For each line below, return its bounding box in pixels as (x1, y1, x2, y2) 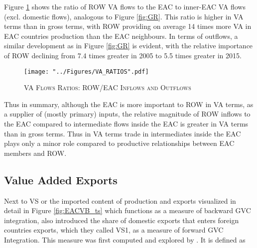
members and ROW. (4, 147, 67, 158)
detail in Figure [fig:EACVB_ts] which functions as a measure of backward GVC (4, 205, 251, 216)
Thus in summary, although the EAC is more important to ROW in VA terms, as (4, 99, 254, 109)
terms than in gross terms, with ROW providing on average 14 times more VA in (4, 21, 252, 31)
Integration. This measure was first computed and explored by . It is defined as (4, 234, 246, 245)
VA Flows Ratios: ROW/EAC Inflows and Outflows (24, 82, 191, 93)
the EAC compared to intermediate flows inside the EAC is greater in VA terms (4, 119, 249, 128)
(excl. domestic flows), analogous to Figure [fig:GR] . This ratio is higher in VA (4, 11, 244, 21)
